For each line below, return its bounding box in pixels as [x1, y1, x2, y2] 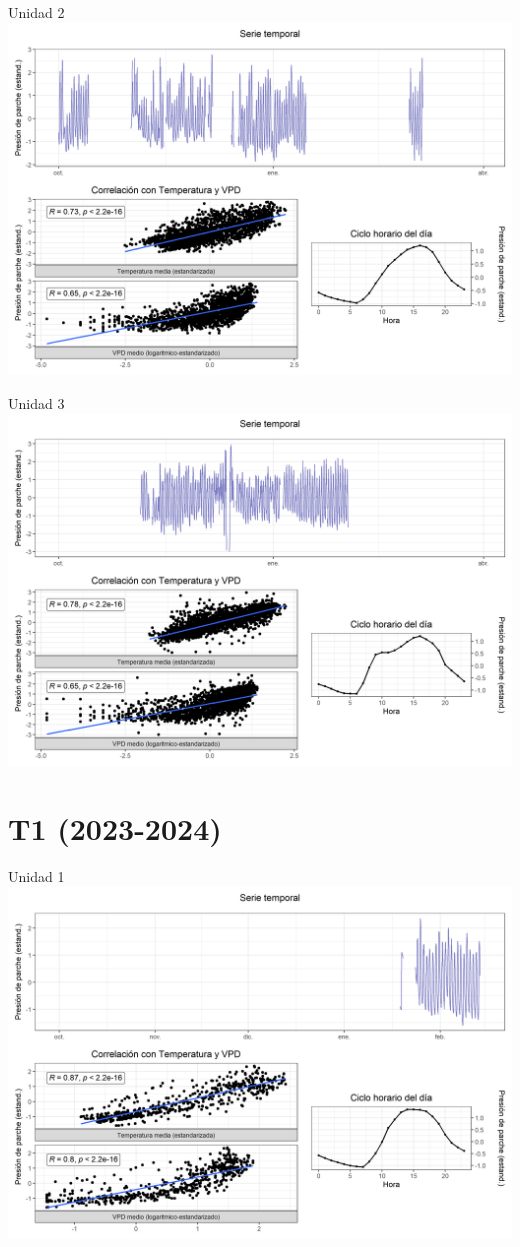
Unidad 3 [8, 392, 65, 413]
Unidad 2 [8, 2, 65, 22]
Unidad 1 [8, 866, 65, 887]
